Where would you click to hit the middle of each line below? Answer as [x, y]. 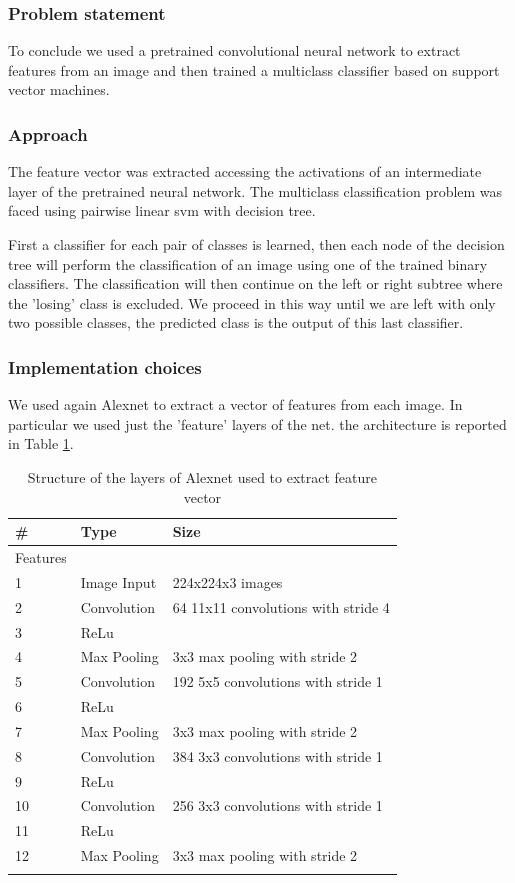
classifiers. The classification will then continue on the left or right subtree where [255, 283]
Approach [48, 133]
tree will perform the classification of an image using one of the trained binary [248, 263]
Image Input [118, 581]
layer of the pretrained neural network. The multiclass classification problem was [255, 190]
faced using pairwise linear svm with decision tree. [162, 210]
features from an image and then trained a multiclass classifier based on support [254, 69]
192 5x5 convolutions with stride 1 [277, 681]
